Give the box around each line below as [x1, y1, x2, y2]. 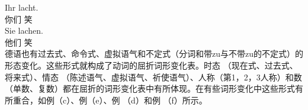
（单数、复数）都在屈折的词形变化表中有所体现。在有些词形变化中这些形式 [5, 82, 295, 95]
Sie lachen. [5, 24, 43, 37]
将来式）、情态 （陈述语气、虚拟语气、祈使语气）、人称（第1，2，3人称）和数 [5, 70, 302, 83]
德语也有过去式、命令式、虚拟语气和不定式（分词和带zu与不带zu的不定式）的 [5, 47, 303, 60]
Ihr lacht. [5, 1, 38, 13]
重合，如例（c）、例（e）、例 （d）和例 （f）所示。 [12, 93, 207, 106]
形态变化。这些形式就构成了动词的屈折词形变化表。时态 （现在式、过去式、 [5, 59, 298, 71]
